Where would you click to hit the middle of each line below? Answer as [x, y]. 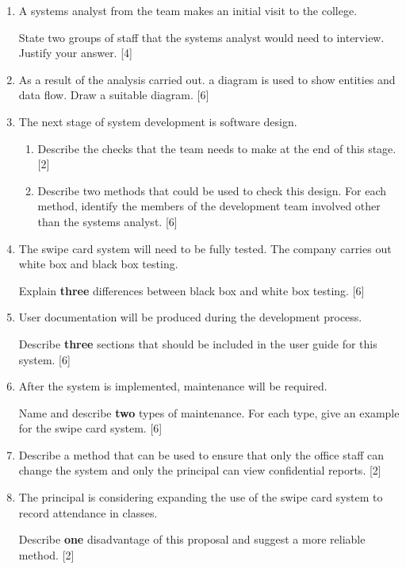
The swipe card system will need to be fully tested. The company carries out [205, 248]
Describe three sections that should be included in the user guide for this [198, 343]
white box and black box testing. [98, 264]
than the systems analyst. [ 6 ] [107, 221]
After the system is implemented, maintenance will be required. [173, 386]
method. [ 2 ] [46, 554]
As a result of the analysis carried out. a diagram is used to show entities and [207, 79]
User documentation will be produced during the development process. [190, 317]
